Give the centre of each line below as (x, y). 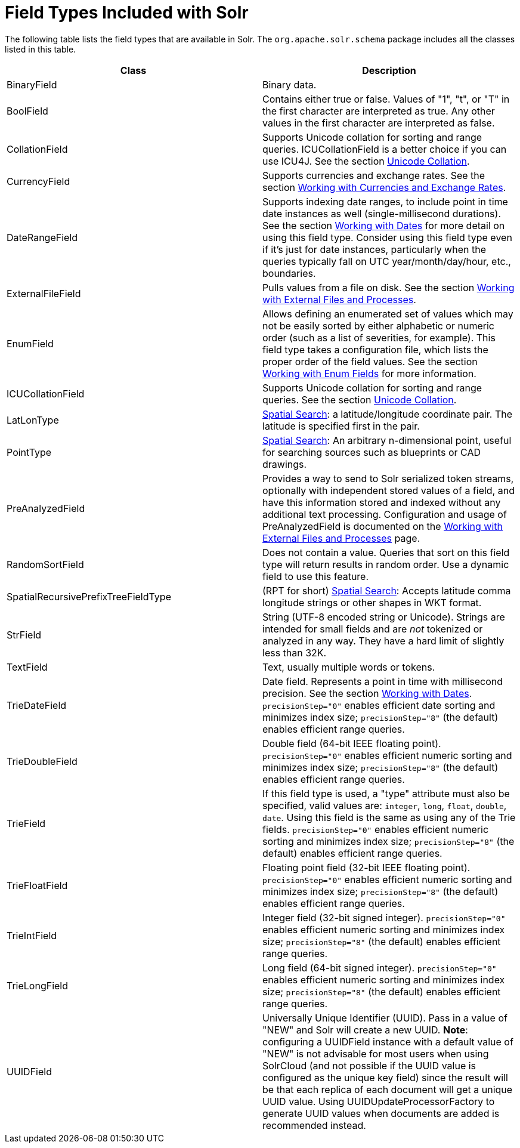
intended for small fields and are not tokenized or (373, 629)
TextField (27, 667)
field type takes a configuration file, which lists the (375, 349)
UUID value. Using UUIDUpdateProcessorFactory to (379, 1101)
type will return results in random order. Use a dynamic (386, 564)
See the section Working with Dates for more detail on (384, 225)
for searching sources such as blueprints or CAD (372, 452)
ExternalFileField (44, 293)
